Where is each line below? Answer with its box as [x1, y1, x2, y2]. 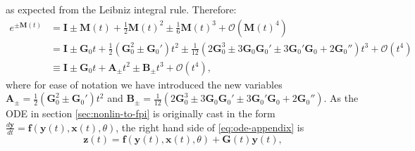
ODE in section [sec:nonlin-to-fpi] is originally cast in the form [6, 106, 275, 121]
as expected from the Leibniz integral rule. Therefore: [6, 2, 237, 16]
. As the [323, 91, 359, 105]
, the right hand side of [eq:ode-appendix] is [116, 119, 304, 134]
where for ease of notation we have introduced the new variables [6, 77, 283, 91]
